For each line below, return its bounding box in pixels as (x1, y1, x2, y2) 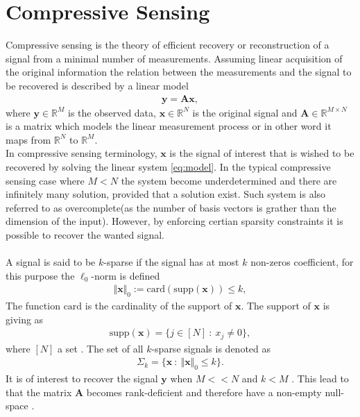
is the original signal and (192, 105, 298, 119)
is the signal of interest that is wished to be (169, 146, 354, 160)
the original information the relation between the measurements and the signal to (6, 65, 352, 79)
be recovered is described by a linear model (6, 78, 189, 92)
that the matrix (6, 384, 72, 399)
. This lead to (291, 371, 349, 386)
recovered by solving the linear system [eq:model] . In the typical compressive (6, 159, 331, 173)
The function (6, 298, 60, 313)
